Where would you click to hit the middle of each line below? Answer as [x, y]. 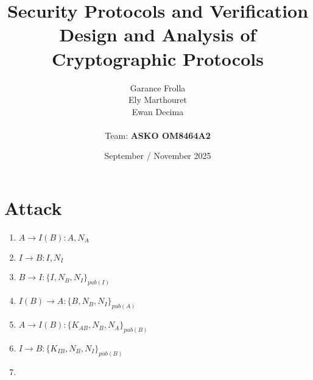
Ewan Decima [158, 111]
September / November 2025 [158, 156]
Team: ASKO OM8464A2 [158, 135]
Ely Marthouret [158, 100]
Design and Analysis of [158, 34]
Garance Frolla [158, 87]
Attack [33, 208]
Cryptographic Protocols [158, 58]
